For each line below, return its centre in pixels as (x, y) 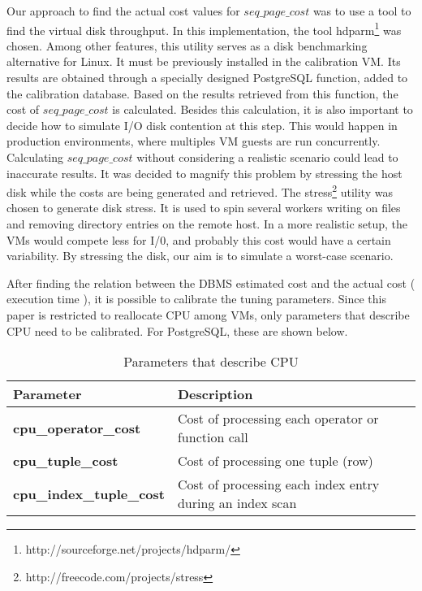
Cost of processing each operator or (278, 419)
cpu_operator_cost (77, 428)
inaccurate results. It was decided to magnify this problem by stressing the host (205, 173)
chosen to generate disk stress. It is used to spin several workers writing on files (204, 208)
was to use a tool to (362, 11)
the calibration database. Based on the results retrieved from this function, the (202, 93)
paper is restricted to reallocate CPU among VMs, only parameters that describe (208, 315)
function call (213, 437)
